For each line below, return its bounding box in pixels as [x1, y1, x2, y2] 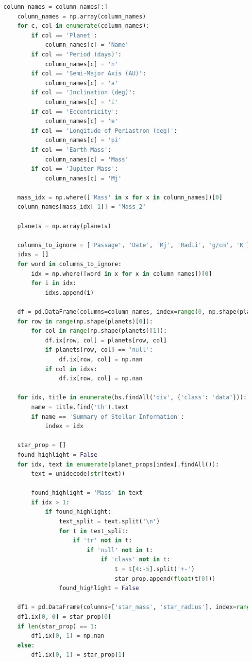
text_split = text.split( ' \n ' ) [59, 518, 160, 525]
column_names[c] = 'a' [45, 79, 118, 87]
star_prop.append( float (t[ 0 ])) [115, 575, 216, 582]
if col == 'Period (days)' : [31, 51, 122, 58]
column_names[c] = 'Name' [45, 41, 129, 49]
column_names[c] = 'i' [45, 98, 118, 106]
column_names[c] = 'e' [45, 118, 118, 125]
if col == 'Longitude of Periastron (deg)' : [31, 127, 177, 134]
